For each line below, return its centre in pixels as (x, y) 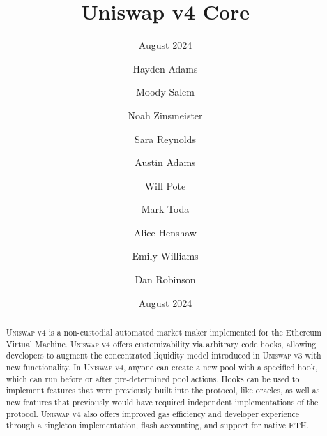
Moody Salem (165, 92)
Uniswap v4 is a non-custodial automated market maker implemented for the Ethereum (163, 332)
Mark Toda (165, 209)
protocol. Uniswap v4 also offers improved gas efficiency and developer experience (153, 413)
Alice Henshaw (165, 232)
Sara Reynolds (165, 138)
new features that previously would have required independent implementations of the (162, 401)
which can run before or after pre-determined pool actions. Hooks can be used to (153, 378)
